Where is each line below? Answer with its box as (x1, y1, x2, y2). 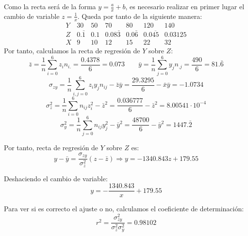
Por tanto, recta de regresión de (4, 142, 99, 153)
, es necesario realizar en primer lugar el (125, 1, 245, 11)
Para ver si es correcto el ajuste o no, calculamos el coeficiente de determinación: (4, 204, 244, 214)
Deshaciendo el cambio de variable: (4, 173, 108, 183)
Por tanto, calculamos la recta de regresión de (4, 45, 140, 55)
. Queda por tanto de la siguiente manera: (77, 11, 202, 21)
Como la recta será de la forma (4, 1, 96, 11)
